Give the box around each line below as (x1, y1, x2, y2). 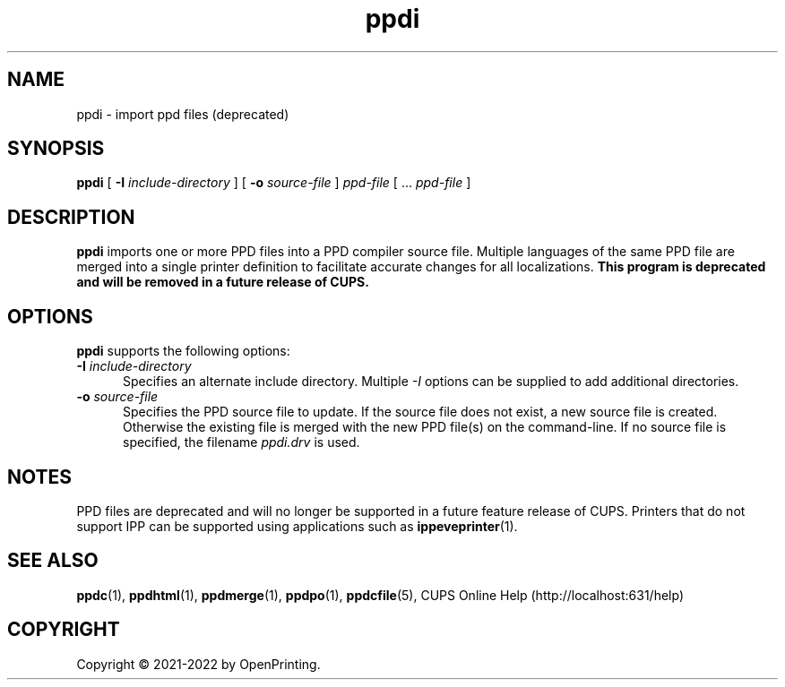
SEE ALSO (7, 549, 99, 572)
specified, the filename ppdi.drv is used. (123, 434, 360, 451)
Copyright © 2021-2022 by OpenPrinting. (76, 656, 321, 672)
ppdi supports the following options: (76, 343, 290, 359)
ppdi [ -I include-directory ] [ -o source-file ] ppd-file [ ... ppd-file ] (76, 175, 471, 191)
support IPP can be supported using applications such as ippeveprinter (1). (76, 518, 518, 534)
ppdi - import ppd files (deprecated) (76, 106, 289, 122)
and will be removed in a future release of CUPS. (76, 274, 369, 290)
